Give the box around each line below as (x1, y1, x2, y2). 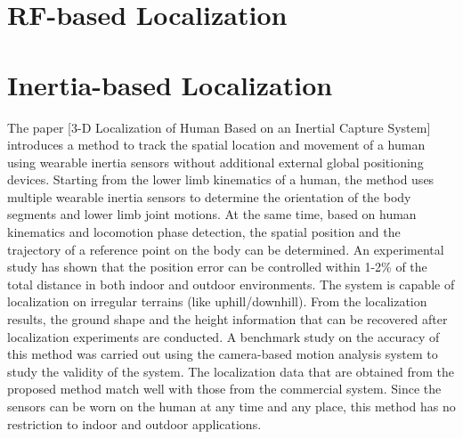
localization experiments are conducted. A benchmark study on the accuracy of (7, 327, 440, 346)
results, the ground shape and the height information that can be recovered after (7, 310, 448, 329)
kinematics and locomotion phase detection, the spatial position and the (7, 223, 401, 241)
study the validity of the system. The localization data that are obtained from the (7, 362, 454, 380)
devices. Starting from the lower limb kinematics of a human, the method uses (7, 170, 435, 189)
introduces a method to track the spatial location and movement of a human (7, 135, 426, 154)
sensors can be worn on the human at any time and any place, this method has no (7, 397, 456, 415)
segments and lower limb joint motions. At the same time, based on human (7, 205, 417, 224)
